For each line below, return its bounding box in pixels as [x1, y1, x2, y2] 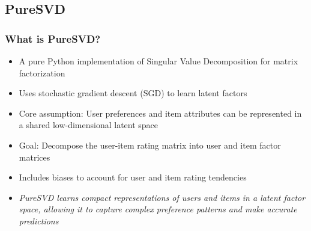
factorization [19, 66, 65, 79]
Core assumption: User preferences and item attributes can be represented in [19, 106, 302, 119]
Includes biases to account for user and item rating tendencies [19, 171, 247, 183]
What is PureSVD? [5, 31, 101, 46]
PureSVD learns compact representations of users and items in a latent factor [19, 191, 306, 203]
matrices [19, 150, 50, 163]
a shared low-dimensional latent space [19, 119, 159, 131]
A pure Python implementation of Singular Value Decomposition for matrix [19, 55, 298, 67]
